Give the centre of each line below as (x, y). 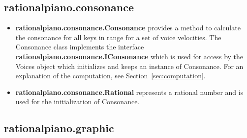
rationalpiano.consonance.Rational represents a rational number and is (129, 92)
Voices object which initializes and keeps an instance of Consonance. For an (129, 66)
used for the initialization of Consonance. (77, 102)
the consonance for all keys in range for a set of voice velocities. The (118, 37)
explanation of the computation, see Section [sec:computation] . (110, 76)
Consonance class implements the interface (80, 47)
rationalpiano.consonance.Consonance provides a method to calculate (128, 28)
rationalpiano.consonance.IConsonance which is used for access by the (129, 56)
